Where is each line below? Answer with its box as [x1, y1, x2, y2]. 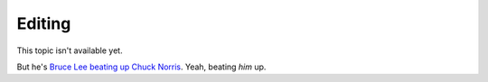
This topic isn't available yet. [16, 45, 123, 56]
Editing [16, 14, 71, 33]
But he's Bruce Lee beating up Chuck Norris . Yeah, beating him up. [16, 61, 267, 72]
